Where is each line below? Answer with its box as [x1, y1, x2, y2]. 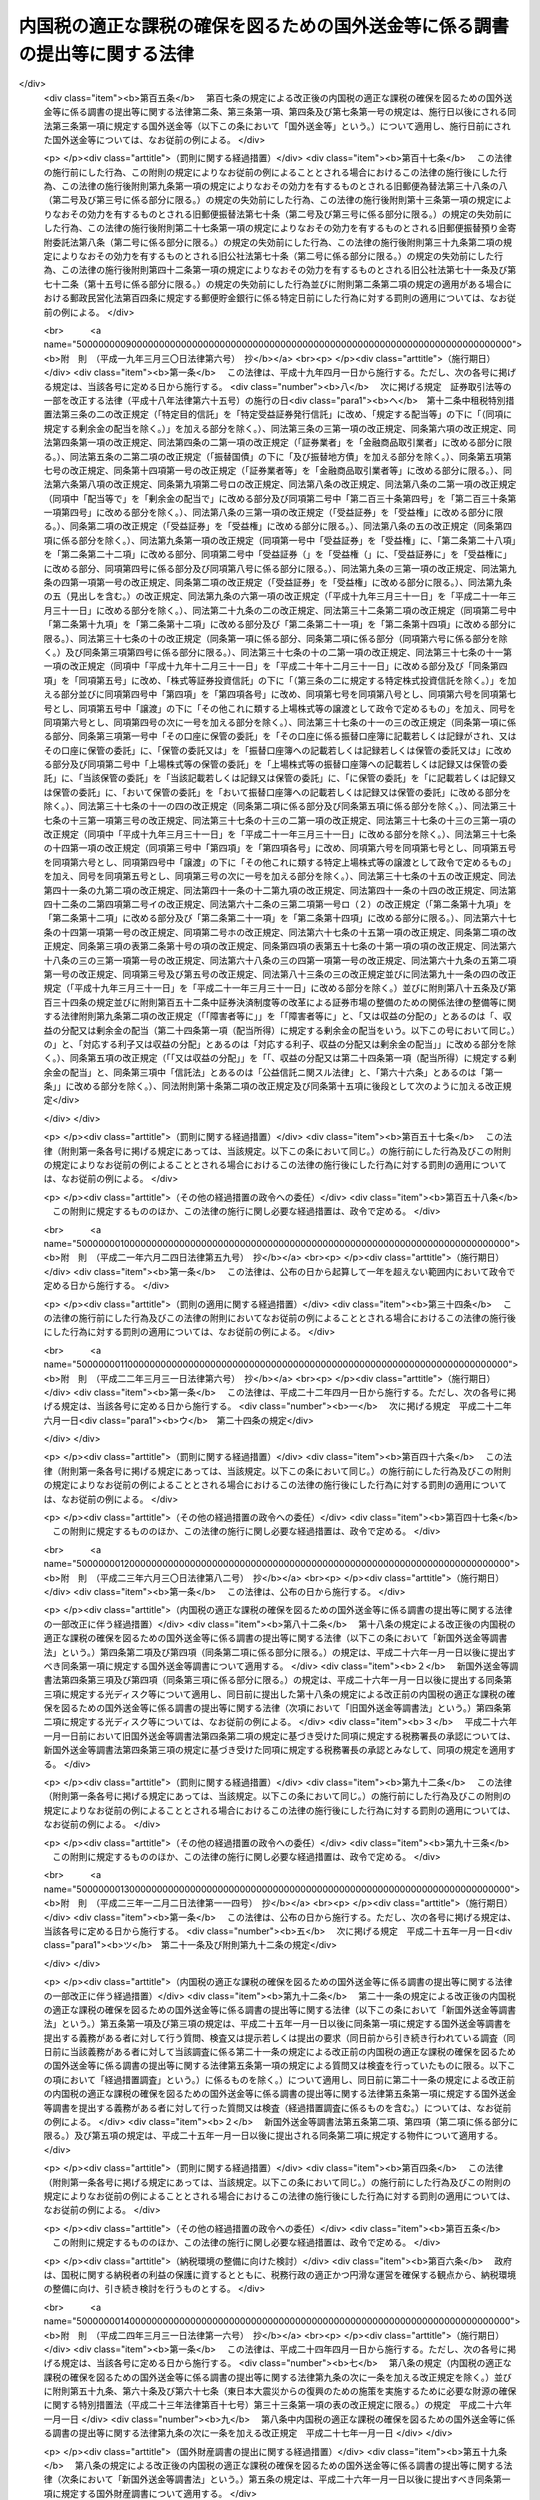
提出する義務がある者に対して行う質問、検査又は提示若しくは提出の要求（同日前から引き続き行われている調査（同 [43, 2031, 516, 2044]
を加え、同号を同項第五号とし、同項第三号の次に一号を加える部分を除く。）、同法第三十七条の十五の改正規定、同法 [43, 870, 517, 882]
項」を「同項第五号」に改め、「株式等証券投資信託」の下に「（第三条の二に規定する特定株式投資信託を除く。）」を [43, 674, 508, 686]
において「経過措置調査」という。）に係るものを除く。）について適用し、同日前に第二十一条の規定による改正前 [60, 2073, 515, 2085]
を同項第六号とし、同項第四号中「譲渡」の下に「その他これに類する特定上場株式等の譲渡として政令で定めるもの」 [43, 856, 517, 868]
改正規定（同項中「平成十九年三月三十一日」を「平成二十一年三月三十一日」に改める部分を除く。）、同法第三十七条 [43, 828, 517, 840]
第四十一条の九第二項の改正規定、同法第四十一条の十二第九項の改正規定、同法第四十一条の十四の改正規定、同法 [43, 884, 508, 896]
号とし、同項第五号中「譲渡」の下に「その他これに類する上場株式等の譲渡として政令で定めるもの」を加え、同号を [43, 702, 517, 714]
